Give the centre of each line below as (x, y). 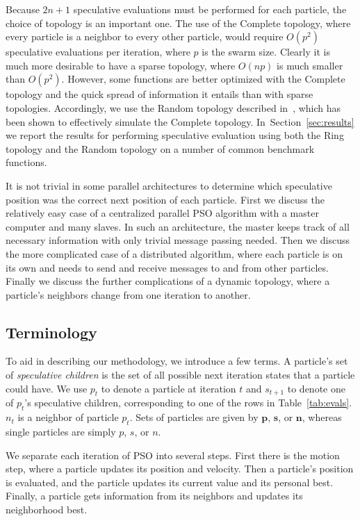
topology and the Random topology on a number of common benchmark (160, 148)
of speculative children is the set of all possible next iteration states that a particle (180, 375)
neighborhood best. (47, 510)
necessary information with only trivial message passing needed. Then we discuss (178, 240)
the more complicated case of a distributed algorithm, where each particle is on (174, 253)
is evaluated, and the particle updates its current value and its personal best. (170, 482)
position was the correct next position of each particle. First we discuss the (165, 199)
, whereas (322, 417)
